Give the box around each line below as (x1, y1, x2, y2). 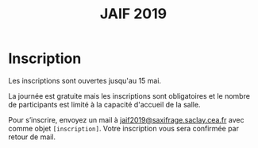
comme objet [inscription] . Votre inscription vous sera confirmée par (8, 123, 240, 133)
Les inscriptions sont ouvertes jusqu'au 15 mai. (8, 76, 161, 85)
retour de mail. (8, 132, 56, 142)
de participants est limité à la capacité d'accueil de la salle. (8, 99, 201, 109)
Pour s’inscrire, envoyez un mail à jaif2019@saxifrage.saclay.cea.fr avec (8, 115, 245, 124)
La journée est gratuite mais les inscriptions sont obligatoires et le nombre (8, 91, 250, 100)
